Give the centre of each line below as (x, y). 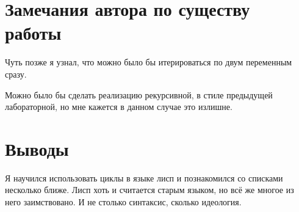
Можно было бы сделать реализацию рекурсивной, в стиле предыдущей (139, 94)
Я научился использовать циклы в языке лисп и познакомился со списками (144, 177)
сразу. (16, 74)
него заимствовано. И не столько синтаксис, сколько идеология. (123, 202)
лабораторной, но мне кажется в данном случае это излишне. (119, 107)
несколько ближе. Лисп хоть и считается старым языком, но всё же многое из (149, 190)
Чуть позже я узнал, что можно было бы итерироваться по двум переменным (149, 62)
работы (33, 33)
